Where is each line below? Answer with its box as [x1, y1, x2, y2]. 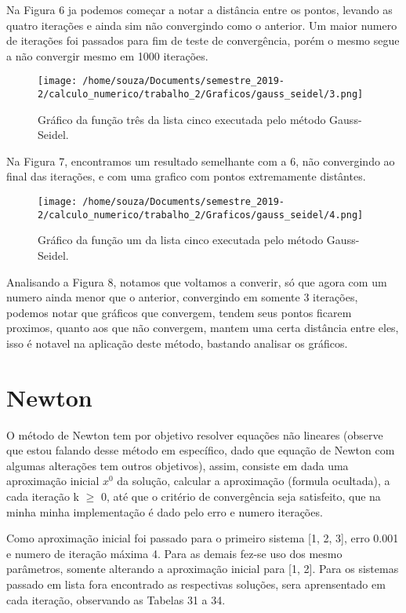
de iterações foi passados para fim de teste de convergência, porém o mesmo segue [6, 32, 400, 49]
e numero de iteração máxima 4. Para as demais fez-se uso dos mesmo [6, 545, 343, 561]
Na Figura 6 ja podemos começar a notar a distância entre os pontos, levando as [6, 2, 393, 17]
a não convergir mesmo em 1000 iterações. [6, 47, 208, 64]
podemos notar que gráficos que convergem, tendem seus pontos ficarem [6, 304, 352, 320]
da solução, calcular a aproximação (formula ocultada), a [117, 473, 390, 489]
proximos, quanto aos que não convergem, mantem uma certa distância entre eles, [6, 319, 399, 336]
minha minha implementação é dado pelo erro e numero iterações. [6, 503, 323, 520]
